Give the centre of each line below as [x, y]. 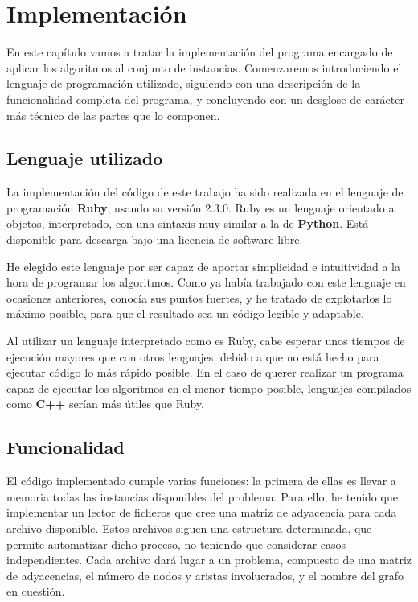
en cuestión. [36, 591]
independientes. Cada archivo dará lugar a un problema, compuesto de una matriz [209, 560]
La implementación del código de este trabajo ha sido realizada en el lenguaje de [205, 192]
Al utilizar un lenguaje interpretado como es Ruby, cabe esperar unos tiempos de [206, 341]
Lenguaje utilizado [85, 158]
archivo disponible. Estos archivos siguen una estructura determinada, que [189, 528]
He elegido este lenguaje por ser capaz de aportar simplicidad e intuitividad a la [203, 266]
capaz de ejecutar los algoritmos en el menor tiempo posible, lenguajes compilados [209, 388]
